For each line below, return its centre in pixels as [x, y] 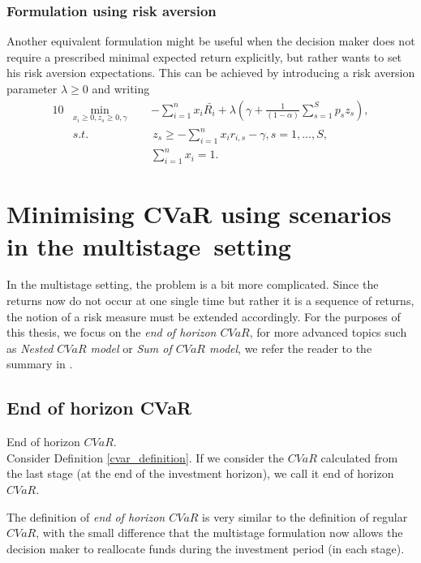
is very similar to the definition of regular [305, 516]
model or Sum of [131, 348]
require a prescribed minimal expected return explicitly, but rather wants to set [204, 56]
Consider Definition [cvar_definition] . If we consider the [145, 457]
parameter [32, 88]
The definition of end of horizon [86, 516]
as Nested [30, 348]
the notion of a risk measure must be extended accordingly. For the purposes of [204, 316]
